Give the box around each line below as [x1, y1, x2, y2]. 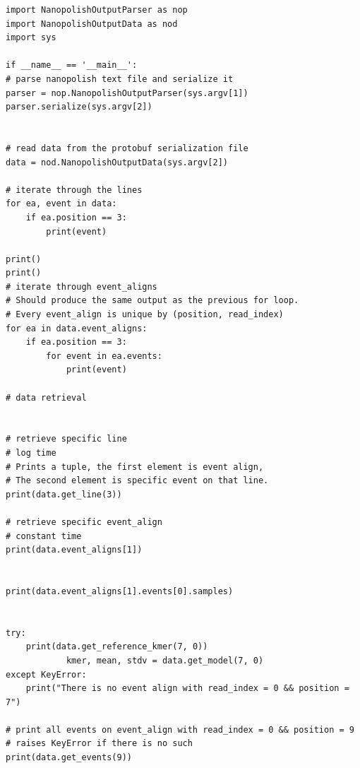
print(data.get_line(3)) [6, 489, 122, 500]
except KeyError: [6, 669, 87, 680]
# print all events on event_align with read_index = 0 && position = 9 [6, 724, 354, 735]
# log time [6, 448, 56, 458]
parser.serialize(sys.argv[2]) [6, 102, 152, 112]
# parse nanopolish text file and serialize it [6, 73, 234, 84]
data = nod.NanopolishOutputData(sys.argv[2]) [6, 157, 228, 167]
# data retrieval [6, 392, 87, 403]
